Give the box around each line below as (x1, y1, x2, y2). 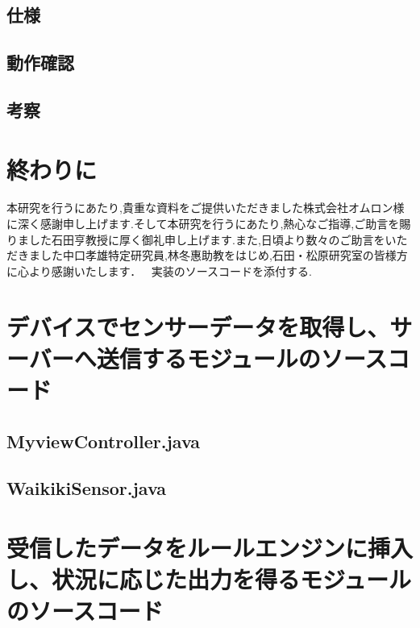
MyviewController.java (6, 428, 201, 453)
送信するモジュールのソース (96, 341, 388, 374)
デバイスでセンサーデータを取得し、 (6, 310, 390, 343)
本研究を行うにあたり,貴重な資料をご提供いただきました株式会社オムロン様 (6, 199, 405, 216)
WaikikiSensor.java (6, 476, 167, 501)
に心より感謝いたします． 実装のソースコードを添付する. (6, 262, 312, 279)
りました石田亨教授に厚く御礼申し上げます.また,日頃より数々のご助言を (6, 231, 385, 247)
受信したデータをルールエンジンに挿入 (6, 530, 414, 564)
